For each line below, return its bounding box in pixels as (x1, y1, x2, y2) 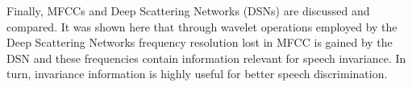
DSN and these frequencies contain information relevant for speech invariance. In (6, 49, 406, 66)
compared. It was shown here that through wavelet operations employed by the (6, 18, 397, 35)
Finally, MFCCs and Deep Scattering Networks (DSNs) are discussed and (6, 2, 370, 19)
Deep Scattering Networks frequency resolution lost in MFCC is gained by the (6, 34, 393, 51)
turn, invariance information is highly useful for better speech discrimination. (6, 65, 388, 82)
